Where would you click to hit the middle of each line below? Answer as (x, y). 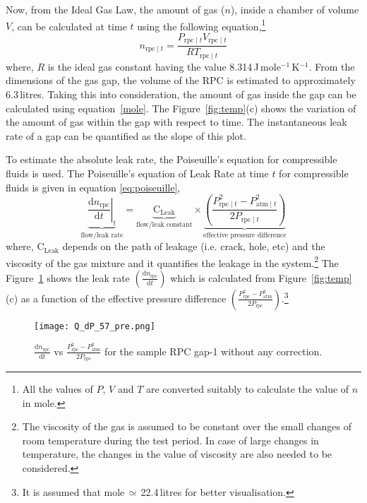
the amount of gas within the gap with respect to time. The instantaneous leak (176, 122)
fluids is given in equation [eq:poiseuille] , (93, 187)
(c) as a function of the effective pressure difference (116, 298)
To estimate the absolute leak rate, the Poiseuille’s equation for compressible (172, 159)
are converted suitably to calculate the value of (247, 389)
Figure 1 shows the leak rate (68, 277)
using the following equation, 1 (201, 25)
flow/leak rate (102, 235)
